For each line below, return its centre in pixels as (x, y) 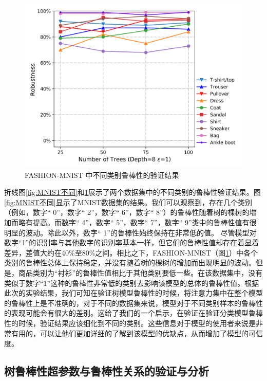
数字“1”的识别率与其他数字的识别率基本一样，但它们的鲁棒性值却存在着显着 (132, 242)
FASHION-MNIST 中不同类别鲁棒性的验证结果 (102, 175)
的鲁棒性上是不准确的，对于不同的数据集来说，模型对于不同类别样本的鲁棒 (130, 303)
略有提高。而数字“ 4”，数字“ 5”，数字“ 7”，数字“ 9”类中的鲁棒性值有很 (137, 222)
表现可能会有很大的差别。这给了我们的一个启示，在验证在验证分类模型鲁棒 (137, 313)
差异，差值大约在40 (36, 252)
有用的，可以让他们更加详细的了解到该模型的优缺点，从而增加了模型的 (130, 333)
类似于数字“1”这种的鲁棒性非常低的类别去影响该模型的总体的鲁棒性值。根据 (132, 283)
